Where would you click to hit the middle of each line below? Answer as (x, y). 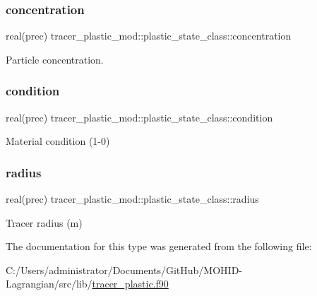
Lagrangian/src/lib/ (49, 284)
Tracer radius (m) (44, 222)
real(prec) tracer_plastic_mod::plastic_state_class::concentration (149, 36)
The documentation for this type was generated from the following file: (159, 246)
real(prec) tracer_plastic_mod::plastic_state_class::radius (132, 199)
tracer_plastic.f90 (130, 284)
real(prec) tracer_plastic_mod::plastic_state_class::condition (139, 117)
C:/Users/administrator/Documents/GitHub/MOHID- (124, 270)
